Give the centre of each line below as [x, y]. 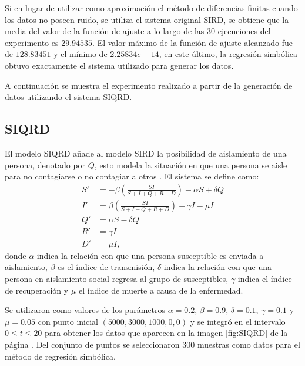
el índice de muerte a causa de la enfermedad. [161, 290]
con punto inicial [68, 321]
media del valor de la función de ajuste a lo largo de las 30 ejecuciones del [138, 31]
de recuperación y [37, 290]
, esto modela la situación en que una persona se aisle [191, 164]
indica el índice [265, 279]
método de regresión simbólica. [60, 356]
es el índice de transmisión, [106, 267]
